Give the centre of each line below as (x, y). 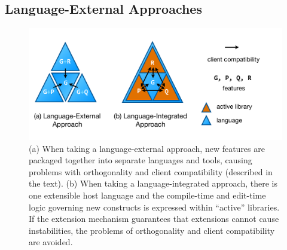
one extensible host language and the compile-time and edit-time (147, 195)
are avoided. (51, 242)
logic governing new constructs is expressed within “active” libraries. (154, 207)
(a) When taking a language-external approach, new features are (147, 148)
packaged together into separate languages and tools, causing (141, 160)
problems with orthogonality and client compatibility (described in (151, 171)
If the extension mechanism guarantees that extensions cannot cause (154, 219)
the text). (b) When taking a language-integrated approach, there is (153, 183)
